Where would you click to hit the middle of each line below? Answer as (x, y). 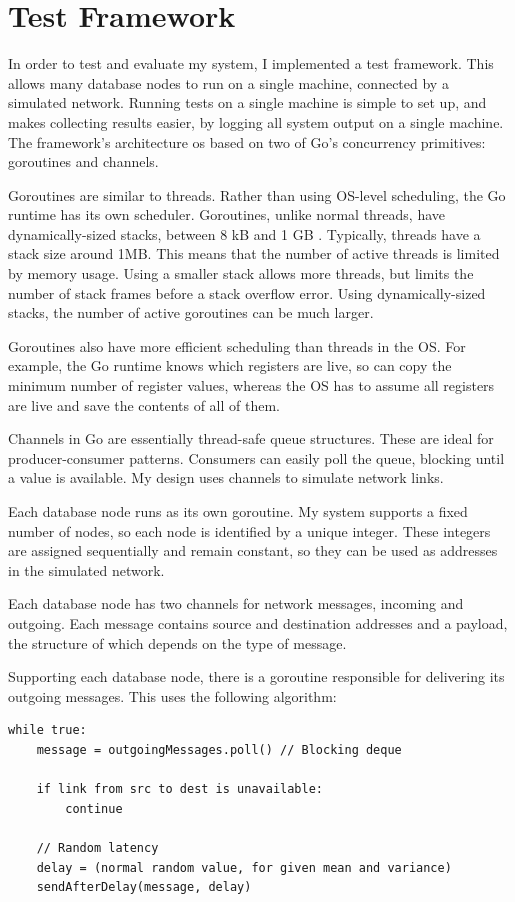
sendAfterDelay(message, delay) (144, 887)
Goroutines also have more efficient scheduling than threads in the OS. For (237, 345)
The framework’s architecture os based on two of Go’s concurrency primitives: (247, 141)
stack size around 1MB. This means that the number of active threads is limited (254, 253)
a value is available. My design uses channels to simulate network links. (226, 477)
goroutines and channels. (83, 161)
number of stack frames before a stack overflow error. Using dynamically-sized (247, 292)
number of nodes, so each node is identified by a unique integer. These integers (249, 530)
